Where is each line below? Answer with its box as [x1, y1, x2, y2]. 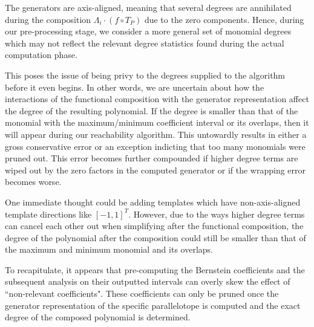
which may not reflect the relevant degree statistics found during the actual [5, 36, 284, 49]
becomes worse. [5, 175, 62, 188]
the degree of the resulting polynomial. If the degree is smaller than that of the [5, 104, 298, 117]
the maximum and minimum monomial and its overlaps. [5, 243, 213, 256]
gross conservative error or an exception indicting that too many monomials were [5, 140, 306, 152]
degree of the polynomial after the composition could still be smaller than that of [5, 231, 306, 244]
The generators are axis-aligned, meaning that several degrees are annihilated [5, 1, 292, 13]
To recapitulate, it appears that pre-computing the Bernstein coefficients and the [5, 263, 305, 276]
